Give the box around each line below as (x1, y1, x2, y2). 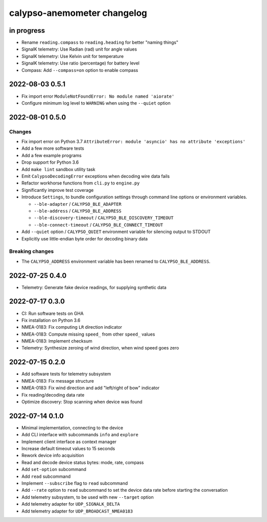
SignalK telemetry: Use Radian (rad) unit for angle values (21, 46, 137, 52)
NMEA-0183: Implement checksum (21, 338, 92, 344)
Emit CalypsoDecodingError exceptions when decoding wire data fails (21, 174, 170, 179)
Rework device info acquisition (21, 453, 84, 459)
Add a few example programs (21, 152, 82, 158)
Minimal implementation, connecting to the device (21, 424, 124, 431)
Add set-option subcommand (21, 466, 87, 472)
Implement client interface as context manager (21, 439, 117, 445)
